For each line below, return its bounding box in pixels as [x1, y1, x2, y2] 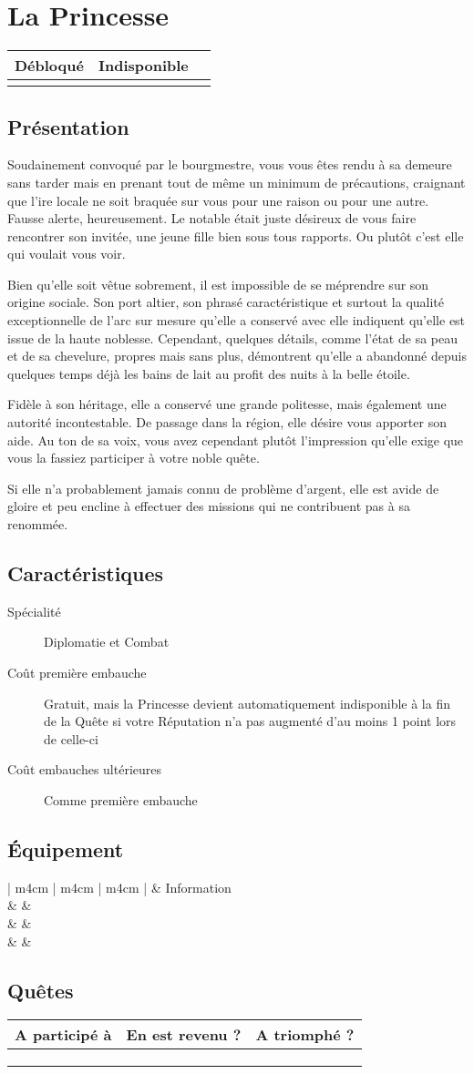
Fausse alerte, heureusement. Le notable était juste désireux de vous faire [7, 209, 417, 228]
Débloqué [15, 55, 84, 77]
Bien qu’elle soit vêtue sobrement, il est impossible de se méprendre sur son [7, 274, 429, 293]
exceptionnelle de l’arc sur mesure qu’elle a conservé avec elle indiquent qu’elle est [7, 311, 466, 330]
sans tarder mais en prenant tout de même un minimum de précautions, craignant [7, 172, 466, 191]
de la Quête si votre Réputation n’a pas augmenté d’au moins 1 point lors [44, 711, 457, 731]
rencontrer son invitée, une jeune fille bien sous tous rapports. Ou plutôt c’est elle [7, 226, 464, 245]
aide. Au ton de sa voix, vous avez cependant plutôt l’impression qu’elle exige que [7, 430, 464, 449]
